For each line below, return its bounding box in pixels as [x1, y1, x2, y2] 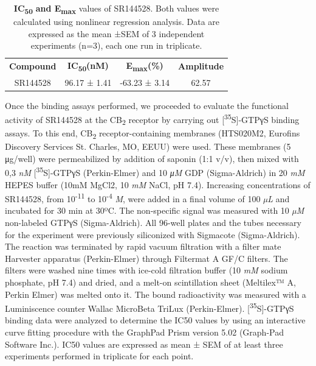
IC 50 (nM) [67, 59, 109, 73]
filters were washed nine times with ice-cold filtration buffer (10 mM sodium [5, 264, 288, 276]
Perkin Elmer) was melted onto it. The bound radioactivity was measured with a [5, 287, 306, 300]
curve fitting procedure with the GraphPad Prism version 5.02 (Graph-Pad [5, 326, 284, 338]
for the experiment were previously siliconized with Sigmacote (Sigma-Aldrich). [5, 228, 300, 241]
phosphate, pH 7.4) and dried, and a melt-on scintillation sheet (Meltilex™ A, [5, 275, 296, 288]
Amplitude [178, 60, 224, 72]
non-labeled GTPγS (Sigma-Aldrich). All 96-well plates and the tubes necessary [5, 216, 301, 228]
